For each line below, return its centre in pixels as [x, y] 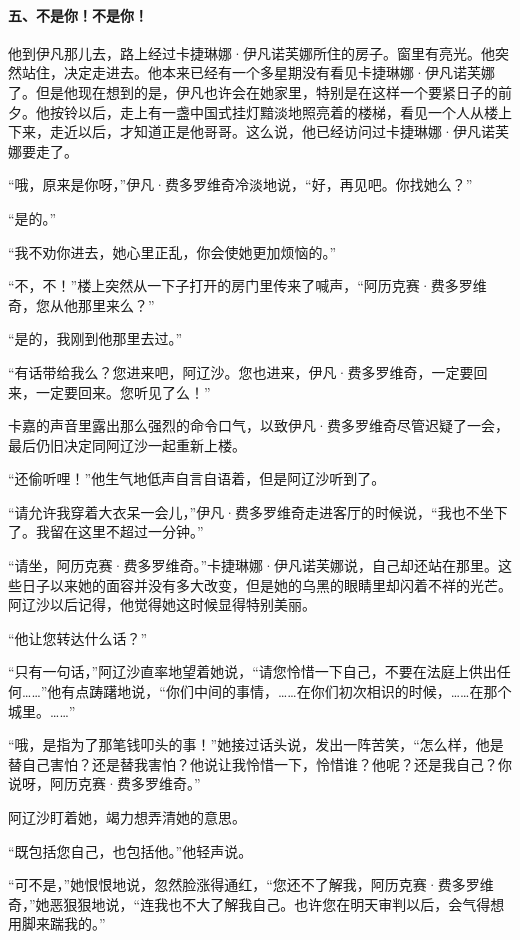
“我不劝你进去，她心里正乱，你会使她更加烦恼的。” [172, 251]
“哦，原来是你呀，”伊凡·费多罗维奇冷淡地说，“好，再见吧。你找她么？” [240, 184]
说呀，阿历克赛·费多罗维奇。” [104, 783]
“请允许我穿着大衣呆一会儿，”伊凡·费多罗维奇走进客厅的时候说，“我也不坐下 [258, 511]
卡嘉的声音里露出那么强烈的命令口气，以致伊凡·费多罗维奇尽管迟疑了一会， [258, 425]
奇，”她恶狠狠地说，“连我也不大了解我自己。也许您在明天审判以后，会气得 [249, 903]
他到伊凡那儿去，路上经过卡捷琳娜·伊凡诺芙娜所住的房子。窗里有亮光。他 [251, 52]
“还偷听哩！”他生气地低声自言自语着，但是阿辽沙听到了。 [197, 478]
